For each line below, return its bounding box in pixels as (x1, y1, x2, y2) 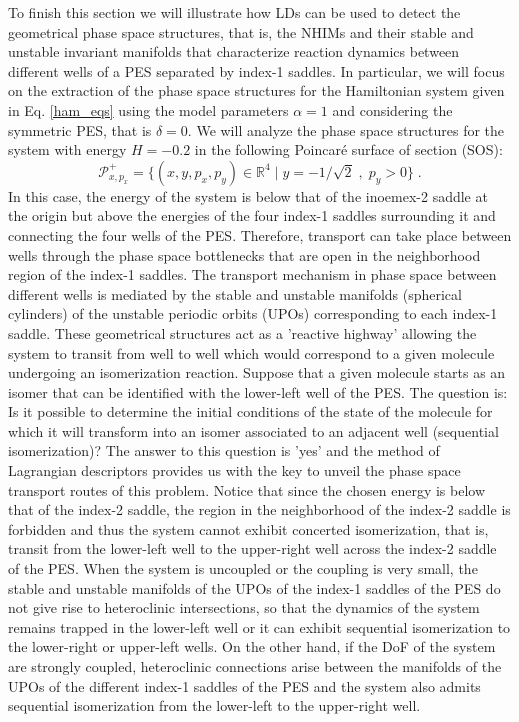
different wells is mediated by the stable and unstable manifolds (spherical (8, 283, 462, 304)
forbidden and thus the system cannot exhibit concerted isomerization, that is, (8, 518, 489, 539)
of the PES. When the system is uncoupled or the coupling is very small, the (8, 558, 478, 579)
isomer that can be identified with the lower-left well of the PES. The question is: (8, 381, 508, 402)
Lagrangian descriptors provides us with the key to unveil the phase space (8, 460, 461, 481)
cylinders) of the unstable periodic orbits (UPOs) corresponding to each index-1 (8, 303, 498, 324)
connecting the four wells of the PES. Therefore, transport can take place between (8, 224, 512, 245)
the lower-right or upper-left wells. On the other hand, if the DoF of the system (8, 636, 496, 657)
